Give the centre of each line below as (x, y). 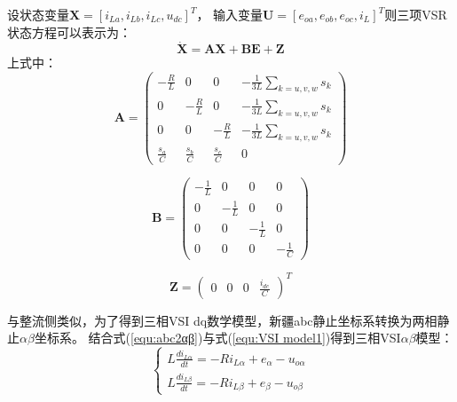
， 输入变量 (230, 14)
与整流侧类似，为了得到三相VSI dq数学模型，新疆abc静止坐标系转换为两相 (222, 320)
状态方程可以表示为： (69, 32)
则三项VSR (416, 14)
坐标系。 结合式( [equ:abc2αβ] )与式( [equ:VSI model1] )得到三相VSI (217, 338)
